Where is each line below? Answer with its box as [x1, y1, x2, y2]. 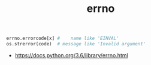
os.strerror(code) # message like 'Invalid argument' [6, 41, 146, 47]
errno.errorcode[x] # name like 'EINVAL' [6, 35, 119, 42]
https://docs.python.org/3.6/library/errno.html [14, 51, 128, 58]
